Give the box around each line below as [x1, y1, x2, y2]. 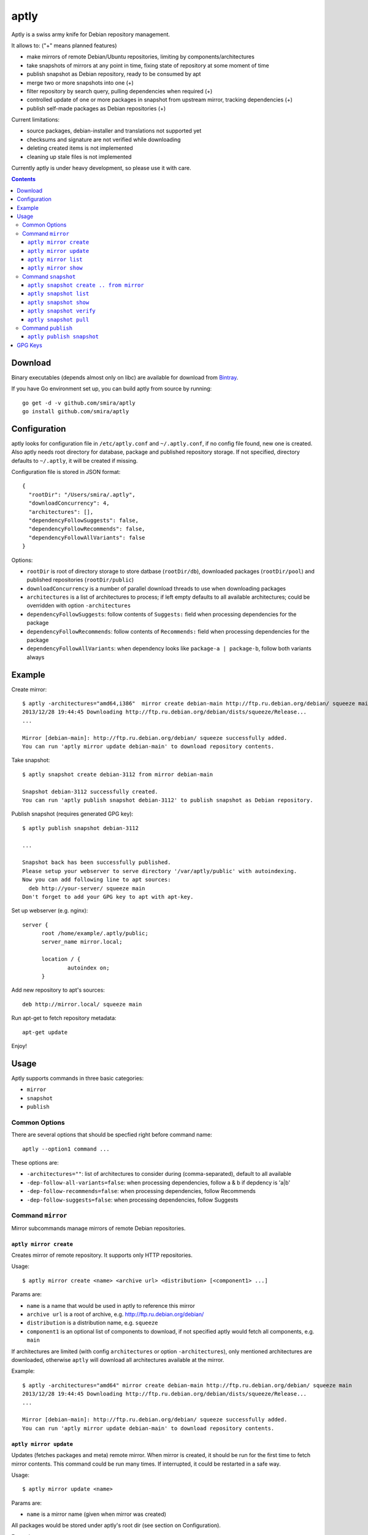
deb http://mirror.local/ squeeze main [22, 1001, 142, 1008]
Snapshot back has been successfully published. [22, 859, 171, 866]
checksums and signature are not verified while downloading [26, 136, 181, 143]
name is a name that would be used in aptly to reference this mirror [26, 1302, 196, 1309]
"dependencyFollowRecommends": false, [28, 526, 145, 532]
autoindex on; [67, 964, 110, 971]
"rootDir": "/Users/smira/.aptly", [28, 491, 136, 498]
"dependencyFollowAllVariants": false [28, 534, 145, 541]
